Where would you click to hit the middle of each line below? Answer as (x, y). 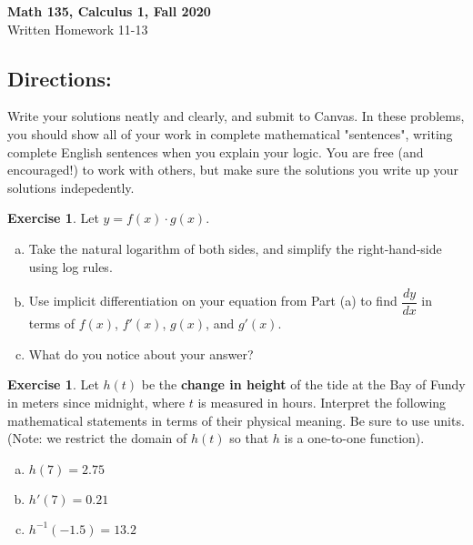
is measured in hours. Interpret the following (322, 402)
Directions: (60, 78)
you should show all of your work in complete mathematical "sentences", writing (230, 133)
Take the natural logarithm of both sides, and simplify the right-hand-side (235, 248)
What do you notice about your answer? (141, 353)
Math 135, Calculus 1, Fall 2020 (109, 11)
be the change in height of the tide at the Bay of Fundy (303, 384)
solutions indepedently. (71, 187)
